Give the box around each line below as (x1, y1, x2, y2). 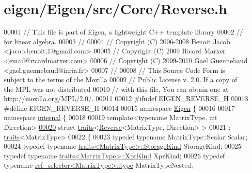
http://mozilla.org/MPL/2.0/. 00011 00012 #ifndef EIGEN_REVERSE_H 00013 (4, 93, 248, 104)
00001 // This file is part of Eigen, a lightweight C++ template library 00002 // (4, 27, 243, 37)
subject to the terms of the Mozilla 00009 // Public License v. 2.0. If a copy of (4, 74, 237, 85)
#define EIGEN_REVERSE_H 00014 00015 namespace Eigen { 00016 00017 (4, 103, 235, 113)
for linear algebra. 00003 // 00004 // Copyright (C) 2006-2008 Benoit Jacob (4, 36, 230, 46)
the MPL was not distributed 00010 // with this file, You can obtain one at (4, 84, 229, 94)
